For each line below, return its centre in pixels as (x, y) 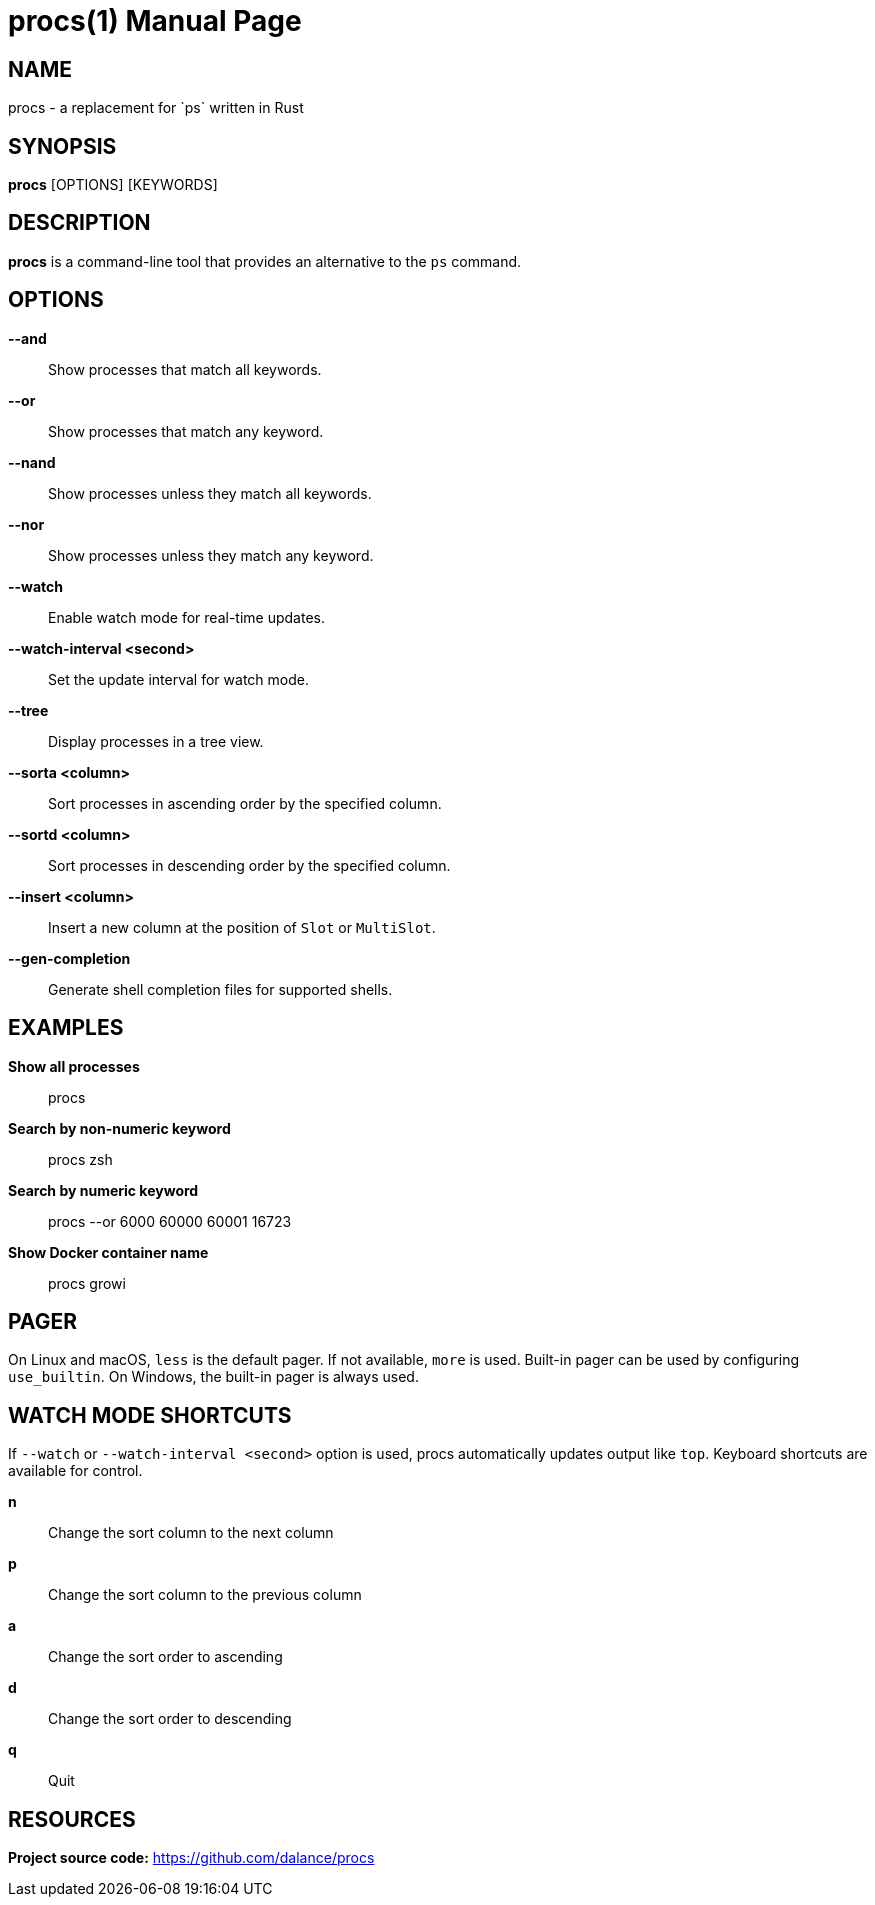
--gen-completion (69, 958)
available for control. (75, 1471)
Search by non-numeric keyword (119, 1128)
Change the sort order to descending (170, 1719)
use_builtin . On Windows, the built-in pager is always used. (213, 1377)
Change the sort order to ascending (165, 1657)
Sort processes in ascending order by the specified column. (245, 803)
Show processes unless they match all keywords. (210, 493)
